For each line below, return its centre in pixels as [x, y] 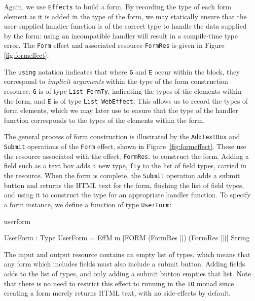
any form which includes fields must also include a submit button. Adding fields [125, 264]
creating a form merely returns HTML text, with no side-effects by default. [117, 293]
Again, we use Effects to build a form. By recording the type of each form [118, 6]
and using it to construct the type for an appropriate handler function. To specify [127, 195]
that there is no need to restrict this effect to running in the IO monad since [119, 283]
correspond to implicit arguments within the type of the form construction [116, 81]
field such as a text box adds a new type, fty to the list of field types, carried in [125, 166]
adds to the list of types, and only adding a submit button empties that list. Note [127, 273]
